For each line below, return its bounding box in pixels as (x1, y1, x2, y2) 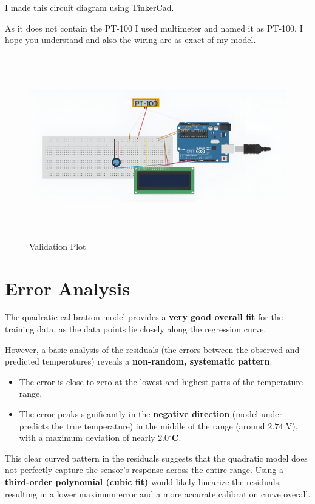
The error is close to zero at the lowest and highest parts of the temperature (19, 375, 303, 388)
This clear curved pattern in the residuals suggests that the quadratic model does (5, 451, 308, 464)
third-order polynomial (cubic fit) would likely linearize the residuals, (5, 475, 282, 488)
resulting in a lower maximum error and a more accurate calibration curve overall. (5, 487, 311, 500)
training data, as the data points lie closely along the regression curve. (5, 323, 266, 335)
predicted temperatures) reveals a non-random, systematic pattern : (5, 355, 273, 368)
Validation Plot (29, 240, 86, 252)
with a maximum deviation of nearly (19, 431, 155, 444)
